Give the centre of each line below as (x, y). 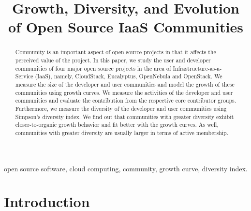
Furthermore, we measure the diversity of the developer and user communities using (121, 108)
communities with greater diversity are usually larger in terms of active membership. (122, 132)
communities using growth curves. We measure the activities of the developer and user (124, 92)
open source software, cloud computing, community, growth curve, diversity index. (126, 168)
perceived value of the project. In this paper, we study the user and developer (113, 60)
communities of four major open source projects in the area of (93, 68)
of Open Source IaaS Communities (126, 27)
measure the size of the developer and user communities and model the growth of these (125, 84)
